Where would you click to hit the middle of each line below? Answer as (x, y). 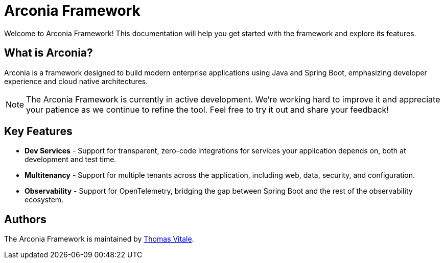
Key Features (38, 131)
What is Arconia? (49, 53)
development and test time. (71, 160)
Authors (25, 219)
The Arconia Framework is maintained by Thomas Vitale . (99, 239)
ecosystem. (44, 200)
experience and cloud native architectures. (76, 81)
